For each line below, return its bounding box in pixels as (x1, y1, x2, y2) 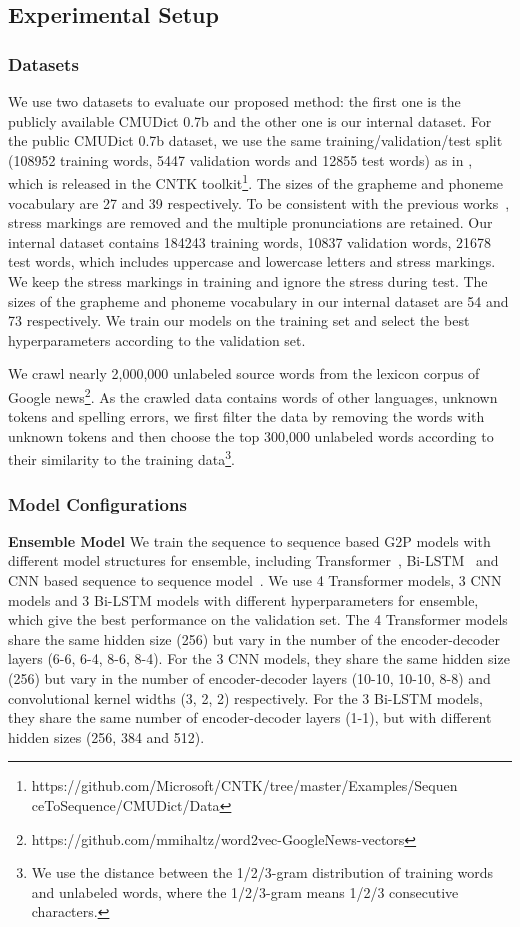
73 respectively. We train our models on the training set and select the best (8, 310, 470, 331)
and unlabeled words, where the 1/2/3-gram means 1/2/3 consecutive (31, 881, 459, 902)
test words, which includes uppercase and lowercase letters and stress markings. (8, 251, 496, 272)
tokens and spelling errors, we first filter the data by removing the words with (8, 406, 485, 427)
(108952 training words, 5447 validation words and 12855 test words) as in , (8, 149, 473, 170)
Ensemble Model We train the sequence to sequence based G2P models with (8, 530, 491, 551)
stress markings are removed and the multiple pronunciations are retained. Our (8, 212, 493, 233)
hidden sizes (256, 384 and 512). (8, 726, 205, 747)
